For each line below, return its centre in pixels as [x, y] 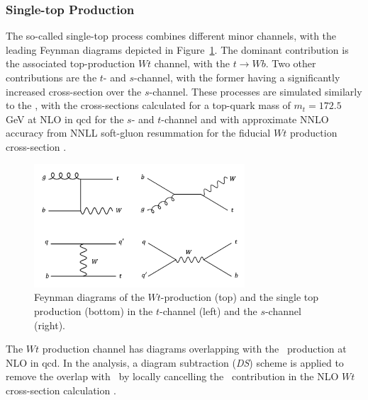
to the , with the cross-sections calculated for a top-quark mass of [148, 105]
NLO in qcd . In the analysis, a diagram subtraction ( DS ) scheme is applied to [175, 362]
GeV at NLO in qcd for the [65, 119]
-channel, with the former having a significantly [237, 77]
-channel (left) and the [208, 310]
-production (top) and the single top [240, 297]
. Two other [291, 63]
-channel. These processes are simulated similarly [256, 91]
